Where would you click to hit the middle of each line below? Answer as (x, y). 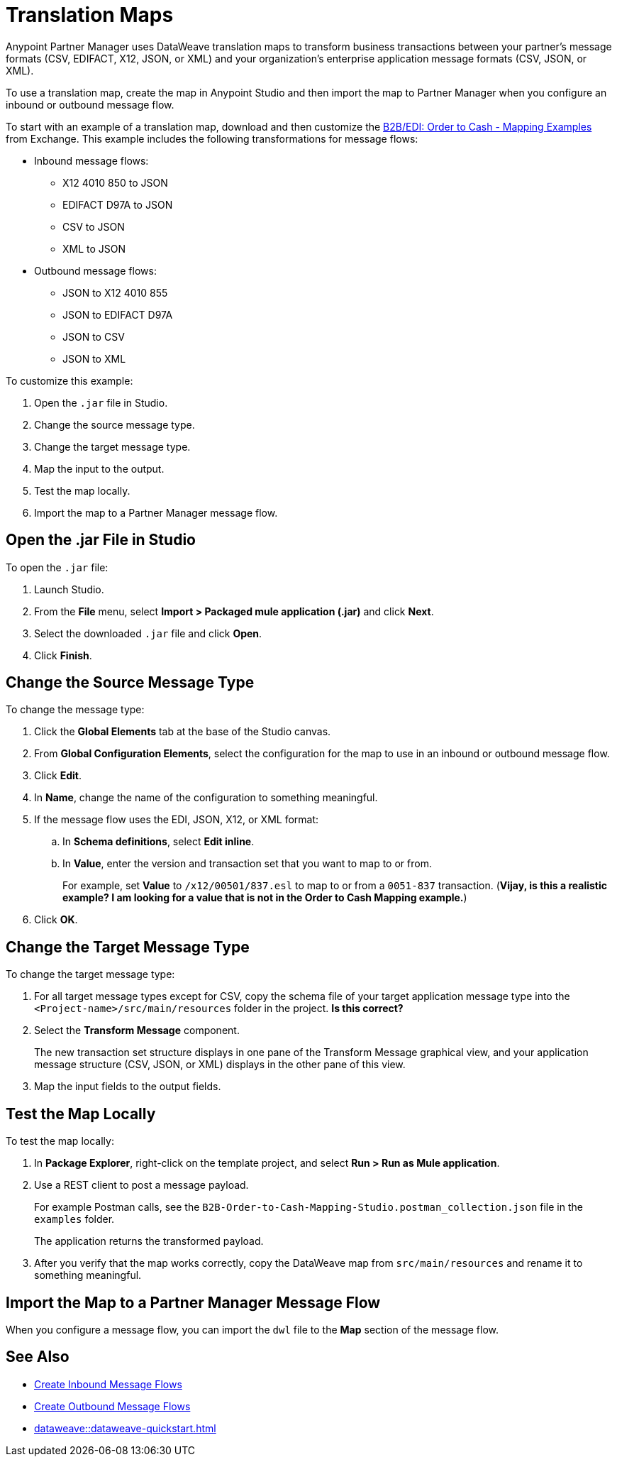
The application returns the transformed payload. (149, 1241)
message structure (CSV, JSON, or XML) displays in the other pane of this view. (220, 1065)
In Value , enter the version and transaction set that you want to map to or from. (247, 864)
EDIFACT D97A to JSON (118, 204)
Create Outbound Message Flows (112, 1406)
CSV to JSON (94, 226)
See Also (38, 1357)
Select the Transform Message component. (137, 1030)
